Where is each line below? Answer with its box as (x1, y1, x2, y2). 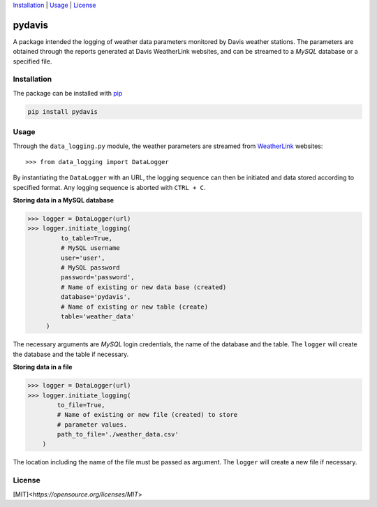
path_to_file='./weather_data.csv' (57, 430, 179, 439)
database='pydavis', (60, 293, 131, 301)
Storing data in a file (13, 363, 73, 372)
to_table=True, (60, 234, 113, 242)
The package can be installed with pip (13, 89, 123, 97)
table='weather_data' (60, 313, 135, 321)
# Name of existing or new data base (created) (60, 283, 227, 291)
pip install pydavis (27, 108, 98, 115)
